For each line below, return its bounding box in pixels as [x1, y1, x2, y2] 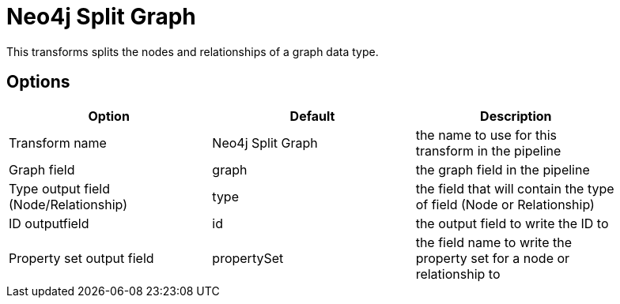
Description [480, 107, 552, 124]
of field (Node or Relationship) [415, 196, 595, 212]
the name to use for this [415, 126, 557, 143]
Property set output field [9, 250, 154, 266]
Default [289, 107, 335, 124]
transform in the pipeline [415, 142, 561, 159]
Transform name [9, 134, 107, 151]
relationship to [415, 265, 501, 282]
